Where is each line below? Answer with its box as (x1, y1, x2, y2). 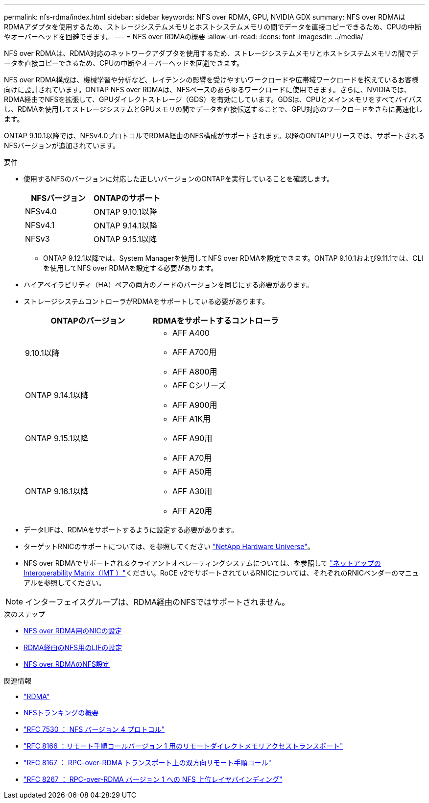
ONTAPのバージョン (50, 316, 125, 326)
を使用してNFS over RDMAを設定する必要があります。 (43, 264, 218, 272)
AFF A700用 (172, 347, 217, 357)
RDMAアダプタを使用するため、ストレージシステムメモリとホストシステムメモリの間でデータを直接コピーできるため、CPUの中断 (4, 23, 422, 31)
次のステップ (4, 610, 45, 618)
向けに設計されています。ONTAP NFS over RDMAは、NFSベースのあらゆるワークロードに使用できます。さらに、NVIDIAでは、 (4, 85, 411, 94)
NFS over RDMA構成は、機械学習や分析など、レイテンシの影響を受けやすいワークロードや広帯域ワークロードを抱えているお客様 (4, 75, 419, 84)
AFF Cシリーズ (172, 380, 226, 390)
